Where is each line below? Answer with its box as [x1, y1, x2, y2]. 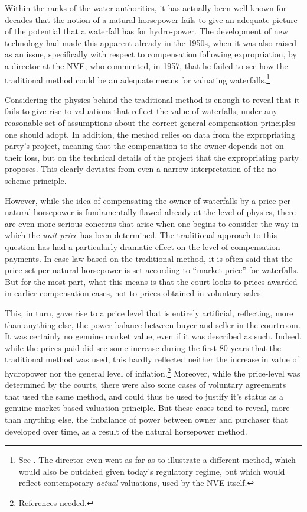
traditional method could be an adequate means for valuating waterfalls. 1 [5, 72, 270, 86]
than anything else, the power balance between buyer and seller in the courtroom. [5, 318, 301, 330]
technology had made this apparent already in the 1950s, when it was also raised [5, 36, 296, 48]
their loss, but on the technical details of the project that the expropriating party [5, 151, 299, 163]
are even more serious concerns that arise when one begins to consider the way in [5, 217, 299, 229]
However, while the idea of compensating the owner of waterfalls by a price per [5, 194, 291, 206]
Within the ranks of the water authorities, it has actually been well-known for [5, 2, 287, 14]
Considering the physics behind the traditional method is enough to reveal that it [5, 93, 300, 105]
